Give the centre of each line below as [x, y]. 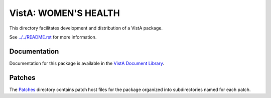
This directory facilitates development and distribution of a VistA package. [86, 28]
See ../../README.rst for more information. [53, 37]
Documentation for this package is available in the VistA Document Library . [87, 63]
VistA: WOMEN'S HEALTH [64, 13]
